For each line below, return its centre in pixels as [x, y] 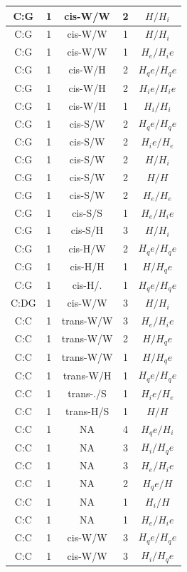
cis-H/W [87, 248]
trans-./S [87, 393]
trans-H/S [87, 410]
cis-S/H [87, 230]
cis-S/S [87, 212]
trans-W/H [87, 375]
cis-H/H [87, 266]
